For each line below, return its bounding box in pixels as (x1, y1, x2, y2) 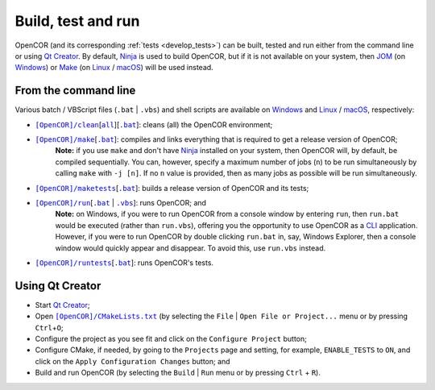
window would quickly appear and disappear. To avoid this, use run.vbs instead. (55, 243, 326, 253)
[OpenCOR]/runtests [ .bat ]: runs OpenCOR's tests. (35, 258, 213, 268)
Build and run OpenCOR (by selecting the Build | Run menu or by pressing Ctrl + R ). (35, 367, 321, 378)
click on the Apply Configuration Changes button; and (35, 356, 230, 366)
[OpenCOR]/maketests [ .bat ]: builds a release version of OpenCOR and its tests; (35, 183, 309, 193)
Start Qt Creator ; (35, 300, 90, 309)
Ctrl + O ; (35, 322, 64, 332)
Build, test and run (14, 12, 140, 30)
